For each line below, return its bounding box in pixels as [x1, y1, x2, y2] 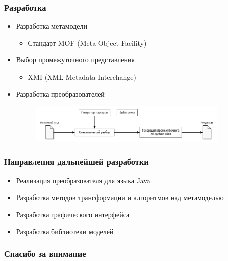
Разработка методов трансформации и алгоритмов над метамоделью [16, 192, 224, 203]
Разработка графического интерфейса [16, 209, 130, 219]
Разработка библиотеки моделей [16, 226, 114, 236]
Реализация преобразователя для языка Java [16, 175, 151, 185]
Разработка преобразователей [16, 88, 105, 99]
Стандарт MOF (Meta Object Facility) [28, 37, 147, 48]
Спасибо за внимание [4, 247, 86, 260]
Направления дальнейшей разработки [4, 155, 149, 168]
